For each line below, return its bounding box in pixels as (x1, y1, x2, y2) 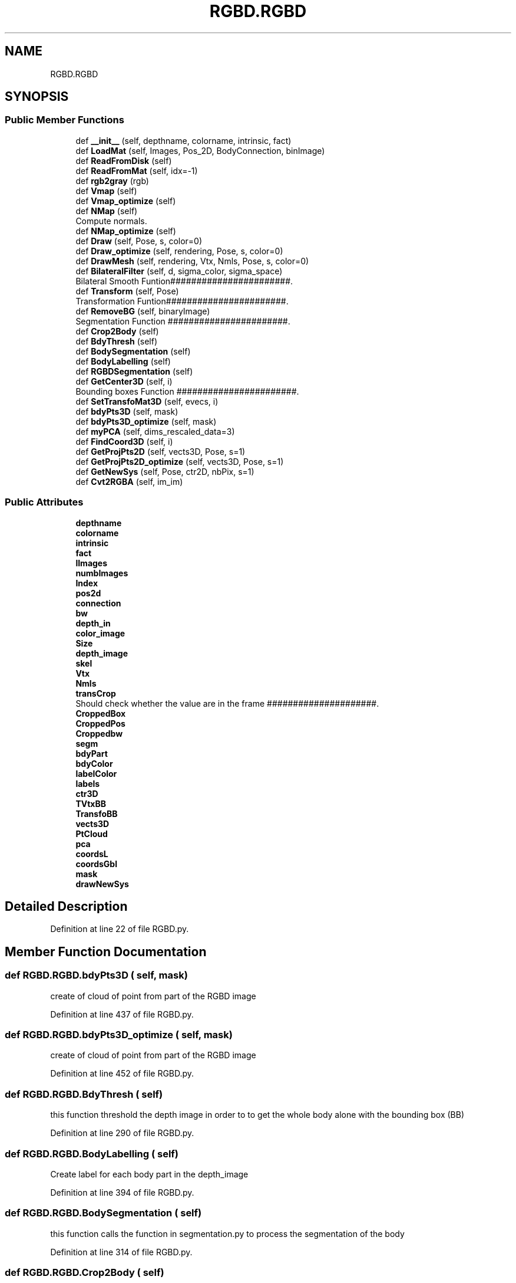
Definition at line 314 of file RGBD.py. (50, 1246, 193, 1257)
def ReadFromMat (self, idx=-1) (75, 165, 198, 176)
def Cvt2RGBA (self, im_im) (75, 476, 183, 487)
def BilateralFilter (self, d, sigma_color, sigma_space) (75, 265, 283, 276)
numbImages (75, 567, 128, 578)
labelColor (75, 768, 117, 779)
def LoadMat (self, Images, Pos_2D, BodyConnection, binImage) (75, 145, 325, 156)
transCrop (75, 688, 116, 698)
